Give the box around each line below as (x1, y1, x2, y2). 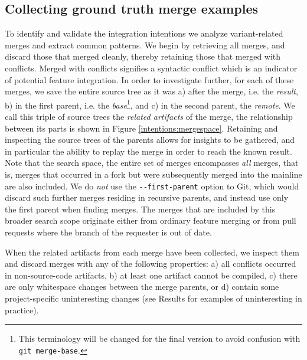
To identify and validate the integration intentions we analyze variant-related (5, 27, 283, 40)
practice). (5, 303, 39, 316)
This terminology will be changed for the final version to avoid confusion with (18, 332, 301, 345)
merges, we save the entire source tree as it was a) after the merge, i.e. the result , (5, 85, 298, 97)
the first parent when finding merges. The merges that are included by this (5, 202, 276, 215)
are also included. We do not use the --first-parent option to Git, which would (5, 179, 299, 192)
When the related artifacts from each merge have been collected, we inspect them (5, 246, 299, 258)
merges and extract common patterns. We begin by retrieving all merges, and (5, 38, 285, 51)
